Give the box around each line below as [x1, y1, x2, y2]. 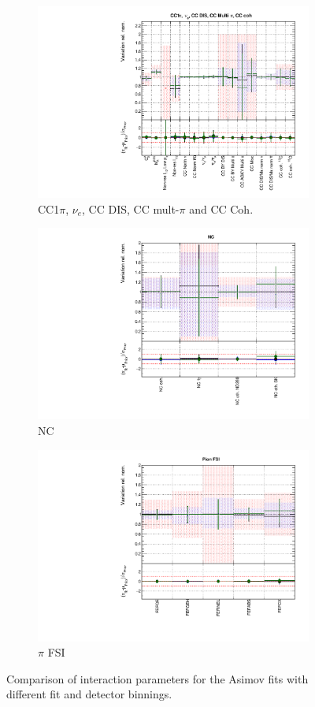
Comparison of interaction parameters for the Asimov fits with [6, 670, 309, 687]
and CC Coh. [189, 200, 254, 217]
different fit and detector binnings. [6, 686, 172, 702]
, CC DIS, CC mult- [82, 200, 180, 217]
